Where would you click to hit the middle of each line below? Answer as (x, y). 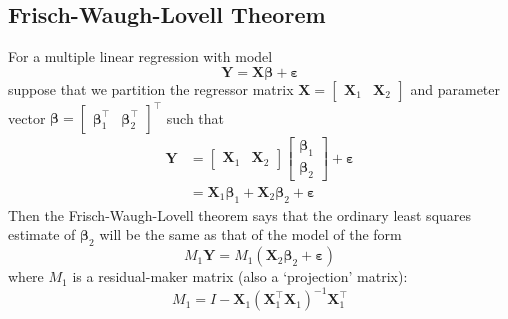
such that (195, 117)
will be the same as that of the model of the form (250, 234)
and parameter (455, 88)
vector (27, 117)
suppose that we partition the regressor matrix (151, 88)
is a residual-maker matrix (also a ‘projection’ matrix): (240, 276)
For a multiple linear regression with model (140, 56)
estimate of (42, 234)
